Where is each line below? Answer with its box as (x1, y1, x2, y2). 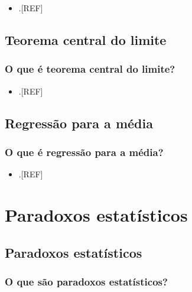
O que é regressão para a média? (5, 144, 164, 159)
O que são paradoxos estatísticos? (5, 274, 168, 288)
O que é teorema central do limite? (5, 61, 175, 76)
